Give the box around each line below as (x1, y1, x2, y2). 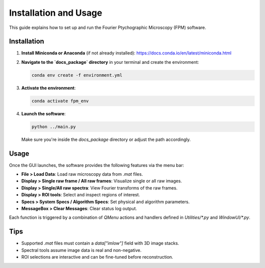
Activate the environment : (21, 85, 76, 91)
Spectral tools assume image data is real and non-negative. (21, 247, 142, 253)
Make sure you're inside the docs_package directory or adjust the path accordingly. (21, 136, 191, 142)
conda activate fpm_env (31, 98, 89, 104)
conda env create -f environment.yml (31, 72, 123, 78)
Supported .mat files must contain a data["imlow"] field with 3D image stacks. (21, 241, 179, 246)
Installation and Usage (9, 7, 103, 18)
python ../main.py (31, 124, 76, 130)
